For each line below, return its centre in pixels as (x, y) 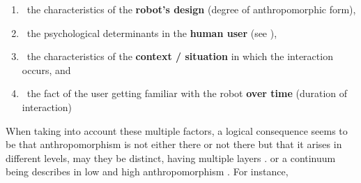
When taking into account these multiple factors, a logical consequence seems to (177, 130)
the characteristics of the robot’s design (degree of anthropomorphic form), (191, 9)
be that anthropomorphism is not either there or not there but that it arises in (174, 144)
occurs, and (46, 69)
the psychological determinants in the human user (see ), (152, 32)
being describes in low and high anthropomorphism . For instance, (147, 171)
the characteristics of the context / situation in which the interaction (180, 56)
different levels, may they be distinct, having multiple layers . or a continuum (171, 158)
